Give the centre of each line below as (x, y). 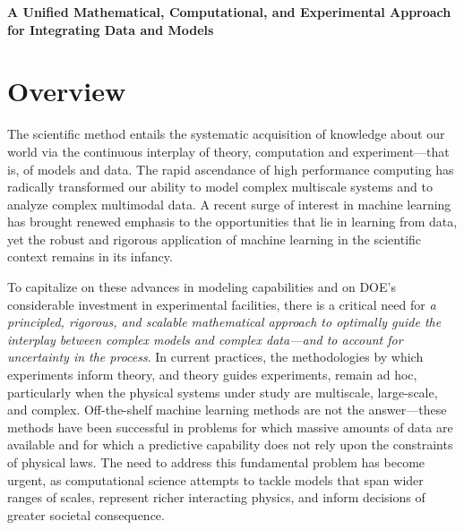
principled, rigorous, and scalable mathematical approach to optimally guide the (224, 322)
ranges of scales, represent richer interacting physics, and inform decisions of (216, 497)
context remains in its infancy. (90, 256)
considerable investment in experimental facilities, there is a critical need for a (222, 304)
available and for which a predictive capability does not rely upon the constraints (230, 445)
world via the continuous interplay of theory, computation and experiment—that (228, 151)
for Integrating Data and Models (111, 29)
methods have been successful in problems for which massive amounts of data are (230, 427)
